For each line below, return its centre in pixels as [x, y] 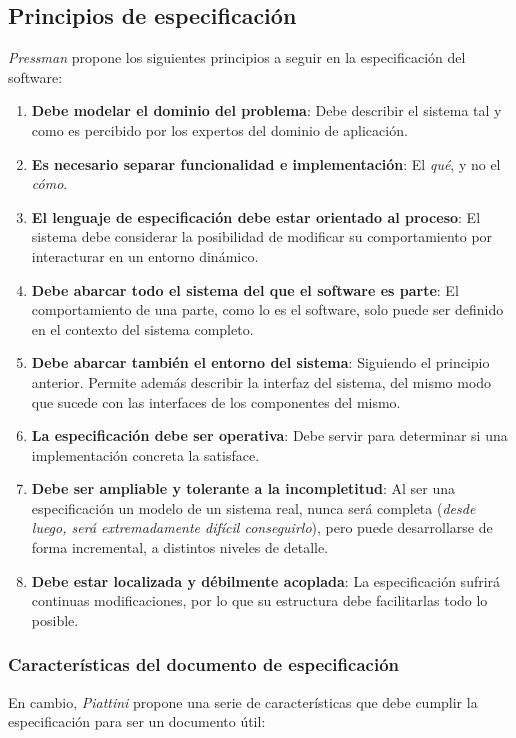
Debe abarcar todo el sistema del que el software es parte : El [245, 289]
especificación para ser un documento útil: [137, 721]
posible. [55, 619]
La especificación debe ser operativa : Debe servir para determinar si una [269, 435]
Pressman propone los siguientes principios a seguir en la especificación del [237, 57]
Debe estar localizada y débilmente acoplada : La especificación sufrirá [266, 580]
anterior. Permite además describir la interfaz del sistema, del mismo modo [261, 381]
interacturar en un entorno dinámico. [145, 255]
